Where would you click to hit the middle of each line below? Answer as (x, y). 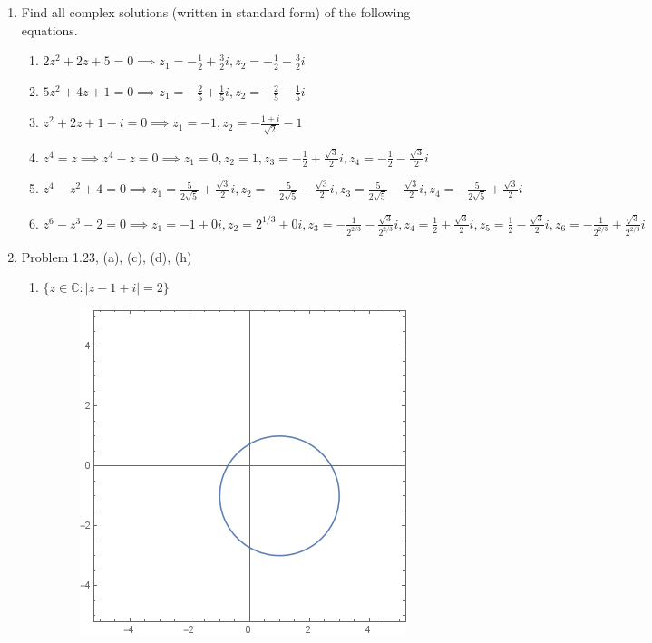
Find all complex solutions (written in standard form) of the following (216, 12)
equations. (49, 29)
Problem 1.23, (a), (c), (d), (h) (107, 256)
